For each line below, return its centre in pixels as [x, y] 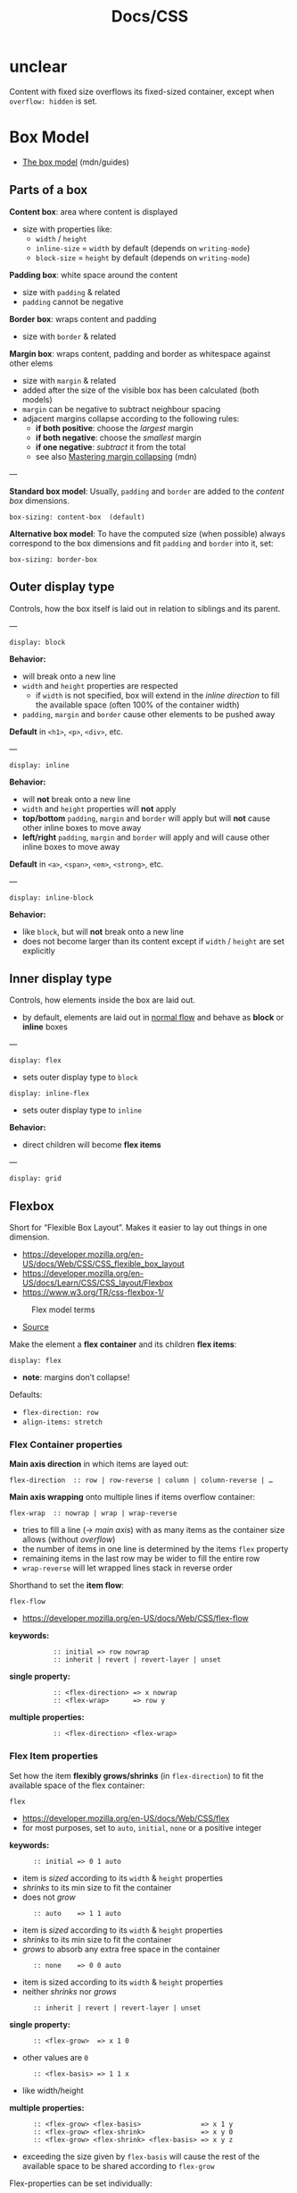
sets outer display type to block [80, 1077]
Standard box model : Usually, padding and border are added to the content [147, 491]
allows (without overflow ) [69, 1539]
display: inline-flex [49, 1094]
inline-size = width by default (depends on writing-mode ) [143, 248]
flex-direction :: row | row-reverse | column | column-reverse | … [141, 1481]
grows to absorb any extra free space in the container [121, 1949]
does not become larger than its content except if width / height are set [153, 941]
